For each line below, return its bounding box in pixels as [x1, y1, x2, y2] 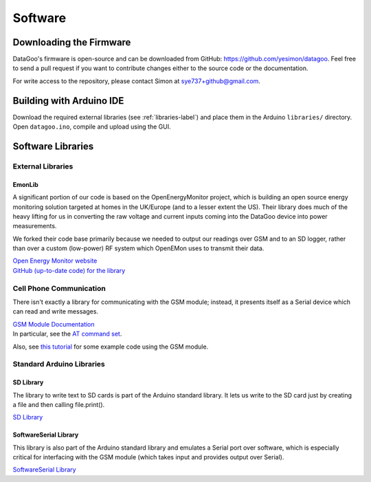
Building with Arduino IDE [12, 95, 124, 107]
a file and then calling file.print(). [12, 400, 105, 408]
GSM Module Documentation [12, 320, 95, 328]
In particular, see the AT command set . [12, 330, 122, 338]
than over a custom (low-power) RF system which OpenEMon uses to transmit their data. [12, 244, 265, 252]
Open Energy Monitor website [12, 256, 98, 265]
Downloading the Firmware [12, 36, 131, 48]
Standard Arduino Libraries [12, 360, 106, 369]
